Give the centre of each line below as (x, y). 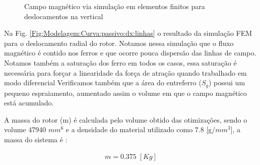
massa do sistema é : (36, 139)
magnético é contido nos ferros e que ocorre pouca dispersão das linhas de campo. (130, 53)
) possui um (227, 82)
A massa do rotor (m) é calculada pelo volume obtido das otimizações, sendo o (126, 119)
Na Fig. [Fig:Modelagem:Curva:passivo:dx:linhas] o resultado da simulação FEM (128, 33)
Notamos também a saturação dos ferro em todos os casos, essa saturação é (120, 62)
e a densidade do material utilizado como (129, 129)
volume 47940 (25, 129)
